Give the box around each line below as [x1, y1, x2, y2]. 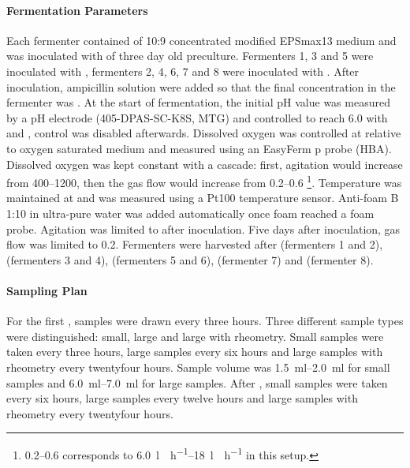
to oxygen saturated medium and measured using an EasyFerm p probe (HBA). [6, 140, 392, 156]
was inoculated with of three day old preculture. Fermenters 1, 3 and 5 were [6, 47, 374, 64]
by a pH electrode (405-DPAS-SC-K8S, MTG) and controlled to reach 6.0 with [6, 109, 388, 125]
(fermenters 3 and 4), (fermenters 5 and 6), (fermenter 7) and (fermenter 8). [6, 251, 374, 268]
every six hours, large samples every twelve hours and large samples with [6, 390, 358, 406]
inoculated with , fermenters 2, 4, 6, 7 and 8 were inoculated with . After [6, 62, 360, 79]
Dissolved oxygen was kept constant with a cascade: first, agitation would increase [6, 155, 403, 172]
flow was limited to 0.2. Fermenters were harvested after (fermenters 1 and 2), [6, 236, 383, 253]
